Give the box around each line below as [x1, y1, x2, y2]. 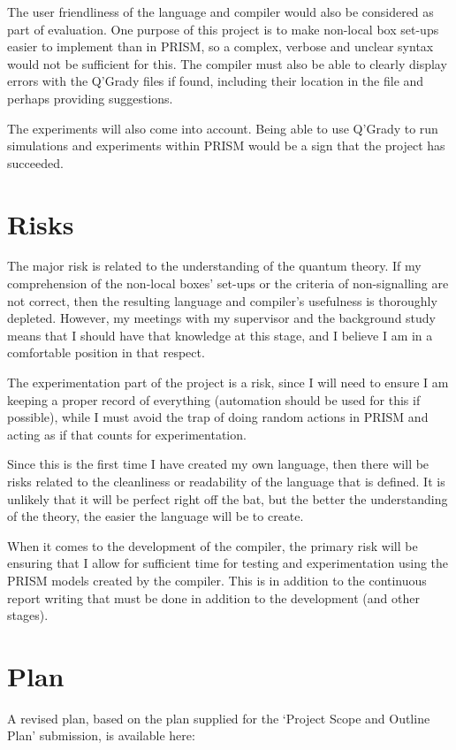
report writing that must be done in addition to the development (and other [7, 588, 420, 607]
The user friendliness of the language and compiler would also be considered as [7, 3, 434, 20]
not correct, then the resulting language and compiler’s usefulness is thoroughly [7, 291, 437, 310]
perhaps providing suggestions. [7, 88, 173, 107]
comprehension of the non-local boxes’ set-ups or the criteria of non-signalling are [7, 274, 449, 293]
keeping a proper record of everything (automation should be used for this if [7, 390, 421, 409]
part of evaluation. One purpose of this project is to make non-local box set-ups [7, 19, 439, 38]
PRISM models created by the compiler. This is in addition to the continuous [7, 570, 427, 589]
